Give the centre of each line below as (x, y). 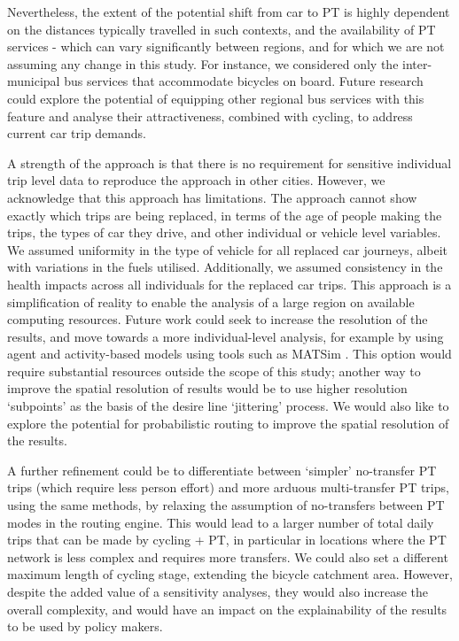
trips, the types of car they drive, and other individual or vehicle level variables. (224, 232)
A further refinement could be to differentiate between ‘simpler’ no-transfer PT (222, 470)
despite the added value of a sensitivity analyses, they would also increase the (218, 591)
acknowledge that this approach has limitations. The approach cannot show (212, 197)
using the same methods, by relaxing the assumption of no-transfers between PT (226, 505)
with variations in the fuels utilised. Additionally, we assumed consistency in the (225, 267)
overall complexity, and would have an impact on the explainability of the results (227, 609)
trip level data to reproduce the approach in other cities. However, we (196, 180)
